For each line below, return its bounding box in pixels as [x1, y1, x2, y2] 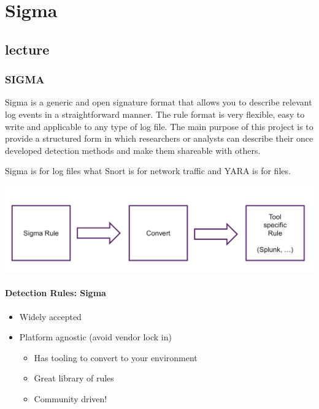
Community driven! [34, 392, 107, 405]
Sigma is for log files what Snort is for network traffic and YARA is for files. [5, 164, 291, 177]
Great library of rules [34, 372, 114, 384]
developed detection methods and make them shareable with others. [5, 143, 261, 156]
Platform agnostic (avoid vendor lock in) [19, 331, 172, 343]
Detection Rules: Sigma [5, 286, 106, 299]
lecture [5, 39, 50, 58]
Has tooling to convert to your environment [34, 351, 198, 364]
